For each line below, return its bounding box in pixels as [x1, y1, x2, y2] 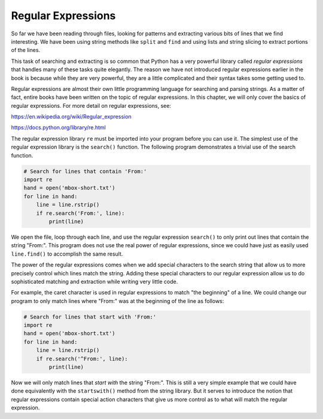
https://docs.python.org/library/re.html [11, 124, 106, 131]
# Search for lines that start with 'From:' [23, 313, 157, 320]
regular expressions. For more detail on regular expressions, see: [11, 102, 172, 109]
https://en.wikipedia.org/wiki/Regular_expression [11, 113, 132, 120]
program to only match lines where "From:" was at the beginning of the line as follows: [11, 297, 224, 305]
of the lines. [11, 47, 41, 54]
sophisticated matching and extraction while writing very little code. [11, 278, 178, 285]
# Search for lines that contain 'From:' [23, 168, 147, 175]
